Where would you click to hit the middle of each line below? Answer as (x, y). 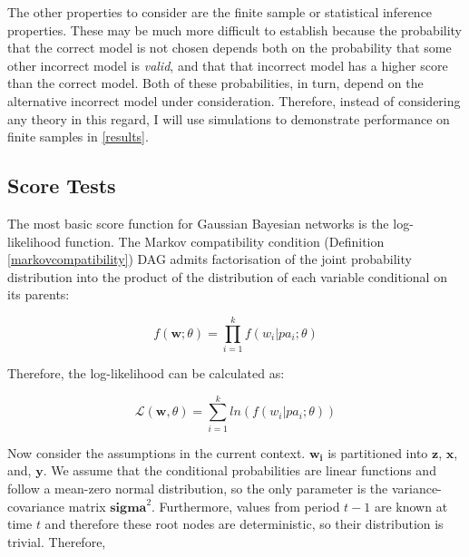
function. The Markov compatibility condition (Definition (225, 241)
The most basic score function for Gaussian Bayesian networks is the (198, 223)
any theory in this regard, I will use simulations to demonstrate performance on (229, 118)
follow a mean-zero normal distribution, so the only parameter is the (198, 488)
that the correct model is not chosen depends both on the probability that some (230, 48)
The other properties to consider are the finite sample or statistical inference (220, 12)
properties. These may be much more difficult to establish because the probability (235, 29)
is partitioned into (378, 452)
